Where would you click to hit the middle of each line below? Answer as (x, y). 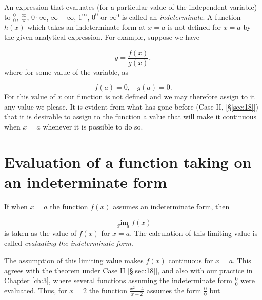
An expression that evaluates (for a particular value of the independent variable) (131, 7)
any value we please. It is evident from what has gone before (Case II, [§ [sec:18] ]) (132, 106)
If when (16, 206)
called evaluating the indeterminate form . (69, 243)
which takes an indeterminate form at (86, 27)
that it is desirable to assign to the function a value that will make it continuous (130, 116)
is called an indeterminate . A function (181, 17)
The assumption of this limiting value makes (74, 260)
